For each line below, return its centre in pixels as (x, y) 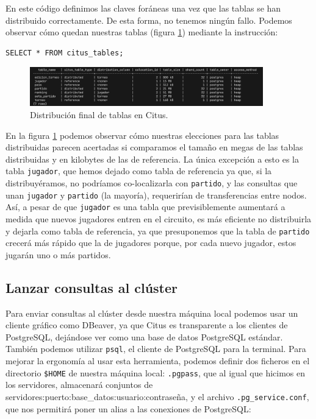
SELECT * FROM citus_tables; (65, 53)
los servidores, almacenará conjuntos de (79, 385)
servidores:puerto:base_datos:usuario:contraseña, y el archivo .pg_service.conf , (157, 396)
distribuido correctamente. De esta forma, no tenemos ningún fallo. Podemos (149, 20)
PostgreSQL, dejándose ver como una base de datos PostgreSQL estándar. (144, 336)
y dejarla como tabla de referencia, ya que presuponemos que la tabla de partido (158, 231)
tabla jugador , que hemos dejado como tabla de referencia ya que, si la (139, 171)
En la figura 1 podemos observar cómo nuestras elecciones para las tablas (142, 135)
